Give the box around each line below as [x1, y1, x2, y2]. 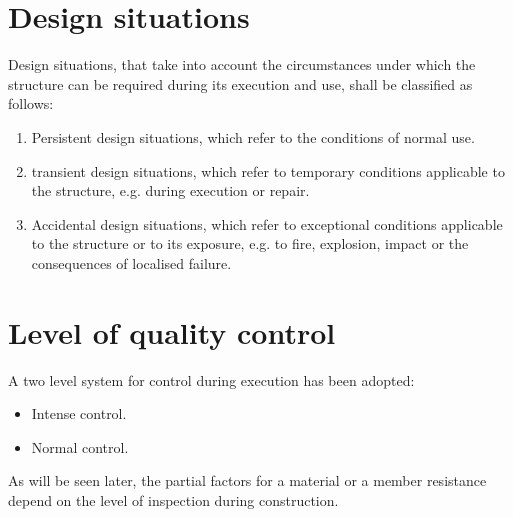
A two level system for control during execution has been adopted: [8, 369, 415, 390]
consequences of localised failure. [31, 252, 232, 273]
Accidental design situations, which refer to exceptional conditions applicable [31, 213, 503, 234]
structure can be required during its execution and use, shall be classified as [8, 73, 473, 94]
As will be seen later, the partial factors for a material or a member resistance [8, 470, 487, 491]
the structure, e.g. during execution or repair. [31, 180, 310, 201]
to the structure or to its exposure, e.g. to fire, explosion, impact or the [31, 233, 469, 254]
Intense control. [31, 403, 127, 424]
